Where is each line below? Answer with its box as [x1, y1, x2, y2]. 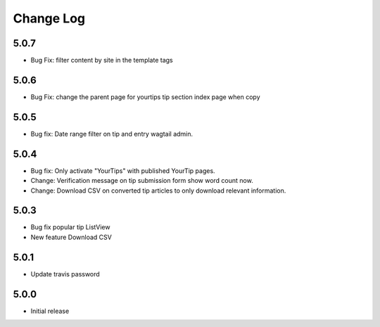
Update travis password [30, 269, 100, 278]
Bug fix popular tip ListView [30, 223, 110, 231]
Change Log [13, 11, 86, 26]
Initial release [30, 307, 70, 315]
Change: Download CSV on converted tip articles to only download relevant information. [30, 186, 286, 195]
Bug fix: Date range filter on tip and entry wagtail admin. [30, 129, 194, 138]
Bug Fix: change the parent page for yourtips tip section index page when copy [30, 92, 260, 101]
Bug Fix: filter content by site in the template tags [30, 56, 173, 65]
